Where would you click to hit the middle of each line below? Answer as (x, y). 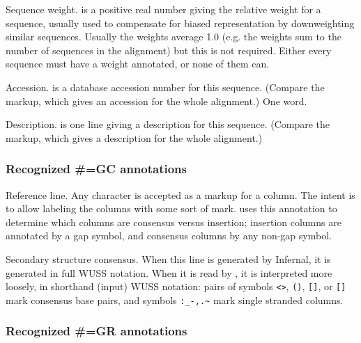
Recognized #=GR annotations (97, 331)
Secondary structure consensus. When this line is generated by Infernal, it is (168, 258)
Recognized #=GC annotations (96, 169)
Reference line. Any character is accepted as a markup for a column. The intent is (180, 194)
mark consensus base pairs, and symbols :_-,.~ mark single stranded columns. (175, 300)
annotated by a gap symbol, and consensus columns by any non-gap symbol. (169, 236)
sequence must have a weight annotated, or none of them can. (138, 64)
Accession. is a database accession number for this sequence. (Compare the (165, 87)
